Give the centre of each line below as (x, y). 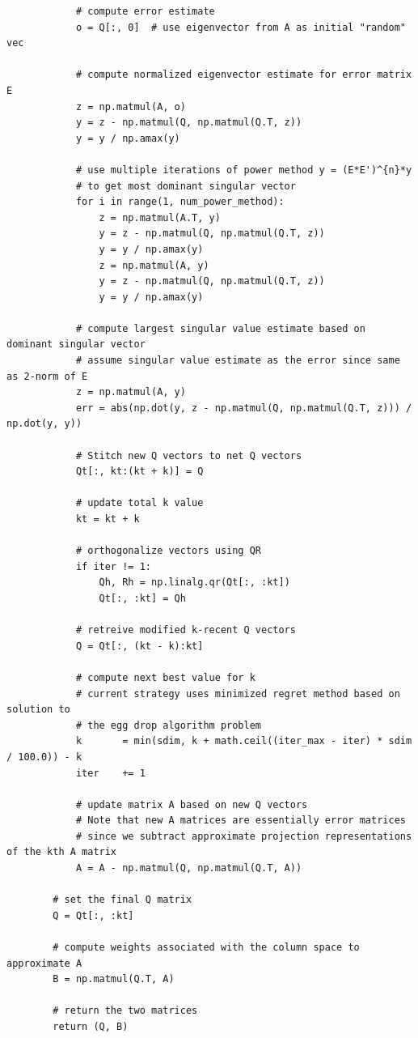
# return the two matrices (125, 1011)
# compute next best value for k (165, 677)
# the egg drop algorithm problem (168, 725)
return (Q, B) (91, 1027)
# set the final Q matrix (122, 900)
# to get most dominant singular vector (186, 186)
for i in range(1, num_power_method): (180, 202)
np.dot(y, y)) (44, 424)
